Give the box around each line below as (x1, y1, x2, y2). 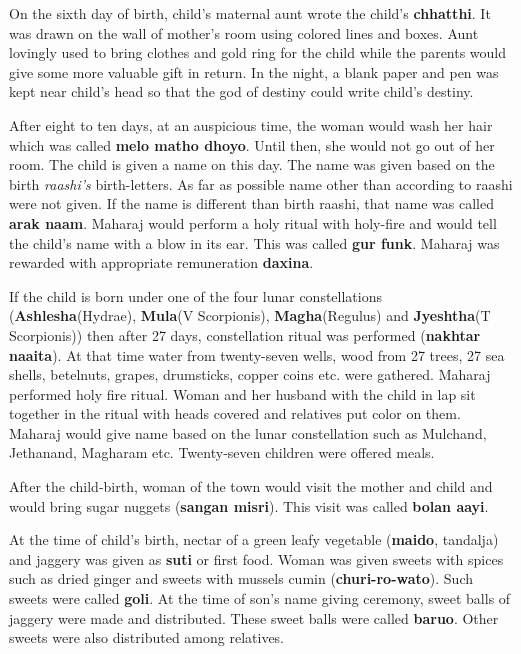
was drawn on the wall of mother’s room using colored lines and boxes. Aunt (9, 22, 479, 43)
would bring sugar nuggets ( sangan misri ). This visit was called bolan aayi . (9, 495, 489, 516)
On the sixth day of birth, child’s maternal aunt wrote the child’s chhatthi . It (9, 3, 491, 23)
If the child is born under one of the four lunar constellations (9, 285, 382, 306)
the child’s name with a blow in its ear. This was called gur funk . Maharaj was (9, 232, 500, 253)
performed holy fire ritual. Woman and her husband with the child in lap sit (9, 383, 476, 404)
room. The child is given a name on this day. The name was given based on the (9, 154, 495, 175)
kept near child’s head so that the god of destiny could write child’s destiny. (9, 81, 474, 102)
